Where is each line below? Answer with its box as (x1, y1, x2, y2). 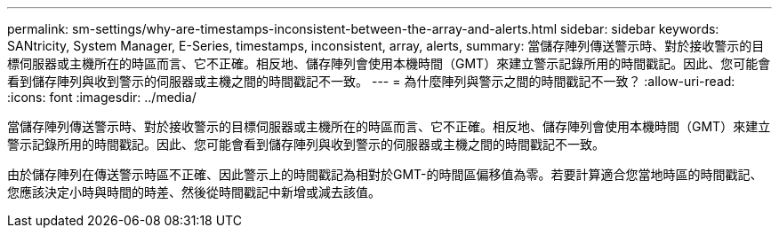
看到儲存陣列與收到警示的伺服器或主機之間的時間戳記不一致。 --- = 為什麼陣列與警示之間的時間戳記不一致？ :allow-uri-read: (7, 74, 735, 89)
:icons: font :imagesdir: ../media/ (7, 90, 197, 105)
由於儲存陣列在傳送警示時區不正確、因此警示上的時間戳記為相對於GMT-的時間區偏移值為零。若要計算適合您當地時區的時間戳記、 (7, 167, 763, 182)
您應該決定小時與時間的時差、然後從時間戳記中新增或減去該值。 (7, 184, 381, 200)
